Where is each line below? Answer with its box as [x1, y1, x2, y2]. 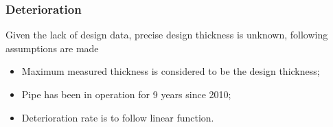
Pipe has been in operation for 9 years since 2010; [21, 87, 231, 101]
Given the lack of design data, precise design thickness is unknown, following [5, 27, 328, 42]
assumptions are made [5, 41, 99, 55]
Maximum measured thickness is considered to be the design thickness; [21, 64, 320, 78]
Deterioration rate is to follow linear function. [21, 110, 214, 124]
